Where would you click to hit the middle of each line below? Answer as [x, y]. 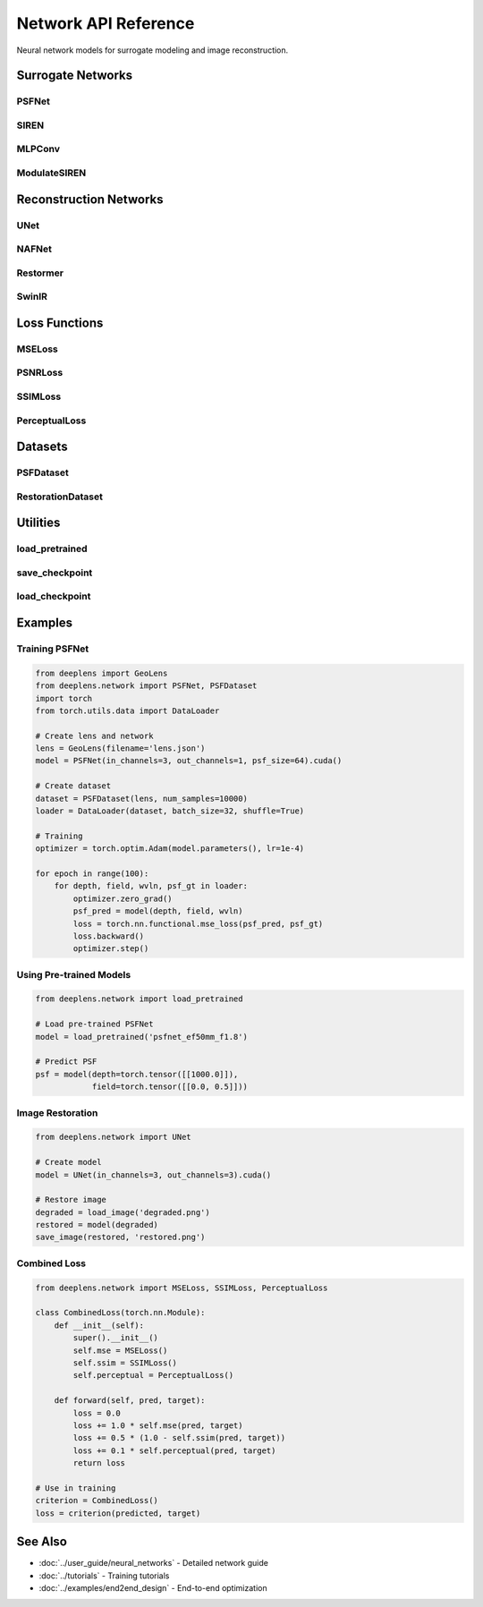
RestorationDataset [59, 497]
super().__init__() [115, 1338]
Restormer [40, 273]
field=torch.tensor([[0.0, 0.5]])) [169, 1087]
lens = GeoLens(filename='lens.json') [120, 748]
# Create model [68, 1162]
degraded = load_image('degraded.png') [123, 1212]
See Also [42, 1542]
